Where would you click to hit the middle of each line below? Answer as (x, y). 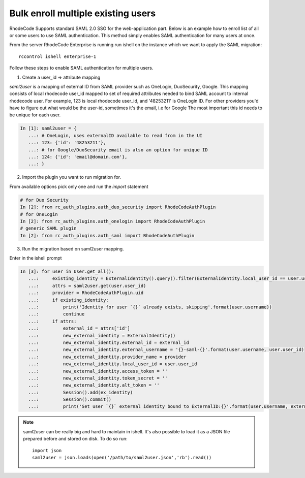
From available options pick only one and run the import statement (79, 186)
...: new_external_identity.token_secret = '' (98, 378)
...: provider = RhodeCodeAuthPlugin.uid (86, 293)
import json (47, 450)
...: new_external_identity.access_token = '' (98, 371)
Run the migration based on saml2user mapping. (73, 248)
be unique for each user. (35, 115)
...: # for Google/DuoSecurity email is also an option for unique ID (118, 150)
